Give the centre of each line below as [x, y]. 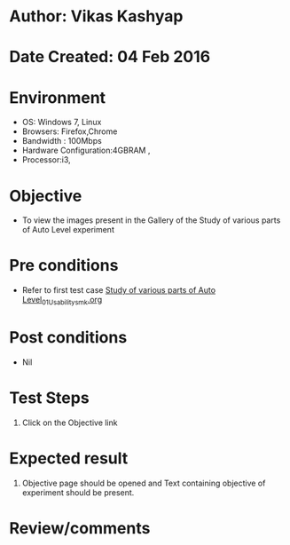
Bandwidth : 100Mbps [62, 141]
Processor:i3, [46, 160]
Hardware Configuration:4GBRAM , [86, 150]
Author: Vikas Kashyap [96, 16]
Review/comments [80, 528]
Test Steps [50, 398]
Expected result [69, 458]
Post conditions [68, 338]
